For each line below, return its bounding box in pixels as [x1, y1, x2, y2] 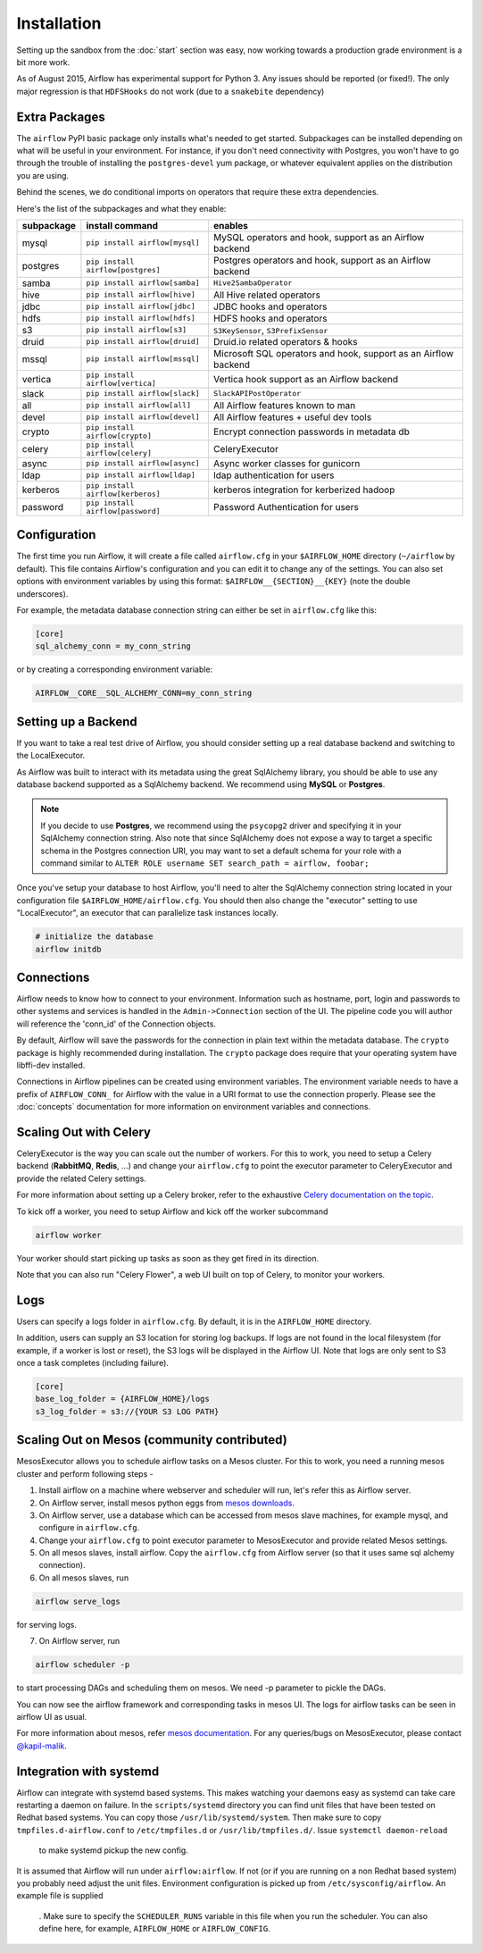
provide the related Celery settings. [16, 1173, 146, 1184]
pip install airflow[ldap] [86, 470, 196, 480]
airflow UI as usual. [16, 1711, 87, 1722]
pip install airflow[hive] [86, 290, 196, 299]
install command [86, 219, 159, 231]
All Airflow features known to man [212, 398, 356, 411]
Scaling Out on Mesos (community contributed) [16, 1432, 287, 1447]
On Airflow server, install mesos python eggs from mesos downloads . [38, 1497, 295, 1508]
